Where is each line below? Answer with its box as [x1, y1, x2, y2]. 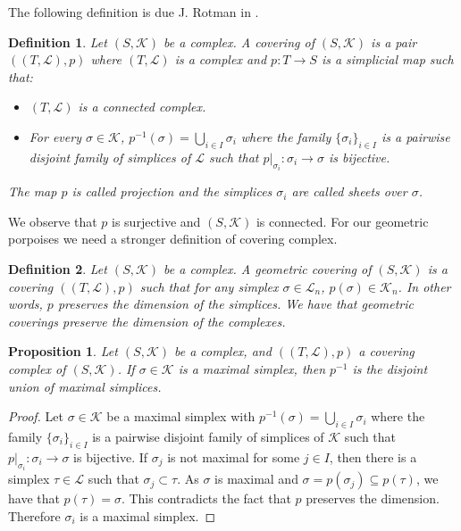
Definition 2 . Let [8, 259, 107, 278]
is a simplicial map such [321, 50, 454, 69]
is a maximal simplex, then [178, 359, 326, 378]
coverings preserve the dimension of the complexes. [8, 311, 286, 330]
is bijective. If [73, 447, 148, 466]
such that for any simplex [139, 277, 279, 295]
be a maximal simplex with [106, 407, 256, 426]
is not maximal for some [167, 447, 300, 466]
